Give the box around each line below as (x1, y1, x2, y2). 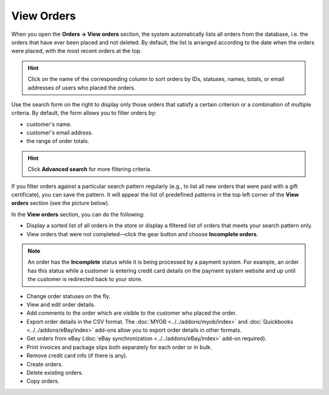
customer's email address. (26, 129, 93, 136)
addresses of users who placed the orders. (27, 84, 136, 91)
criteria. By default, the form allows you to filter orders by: (11, 110, 157, 117)
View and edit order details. (26, 301, 96, 308)
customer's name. (26, 121, 73, 128)
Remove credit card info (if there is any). (26, 352, 128, 359)
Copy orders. (26, 377, 60, 385)
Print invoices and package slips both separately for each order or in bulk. (26, 343, 213, 351)
